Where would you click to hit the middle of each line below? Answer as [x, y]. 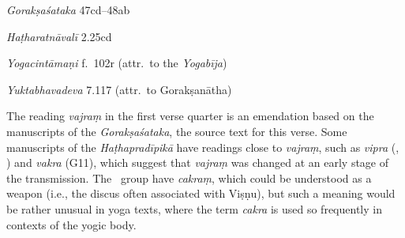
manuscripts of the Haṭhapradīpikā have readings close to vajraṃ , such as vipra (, [203, 147]
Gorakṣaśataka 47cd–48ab [68, 9]
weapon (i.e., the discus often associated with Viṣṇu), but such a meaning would [201, 193]
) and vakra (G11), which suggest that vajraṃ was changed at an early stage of [198, 162]
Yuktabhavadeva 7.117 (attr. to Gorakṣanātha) [119, 89]
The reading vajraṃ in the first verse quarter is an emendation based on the [190, 116]
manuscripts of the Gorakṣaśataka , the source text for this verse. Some [177, 131]
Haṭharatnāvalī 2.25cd [59, 36]
